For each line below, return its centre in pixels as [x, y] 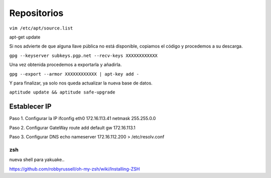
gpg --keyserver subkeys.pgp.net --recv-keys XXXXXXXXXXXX [84, 55]
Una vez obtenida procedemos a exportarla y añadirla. [65, 64]
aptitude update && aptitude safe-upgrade [62, 92]
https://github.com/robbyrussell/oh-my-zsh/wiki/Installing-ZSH [75, 169]
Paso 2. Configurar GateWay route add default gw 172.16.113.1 [72, 127]
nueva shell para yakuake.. [37, 159]
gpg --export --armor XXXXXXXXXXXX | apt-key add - [74, 74]
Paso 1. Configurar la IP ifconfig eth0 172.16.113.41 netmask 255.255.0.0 [83, 118]
